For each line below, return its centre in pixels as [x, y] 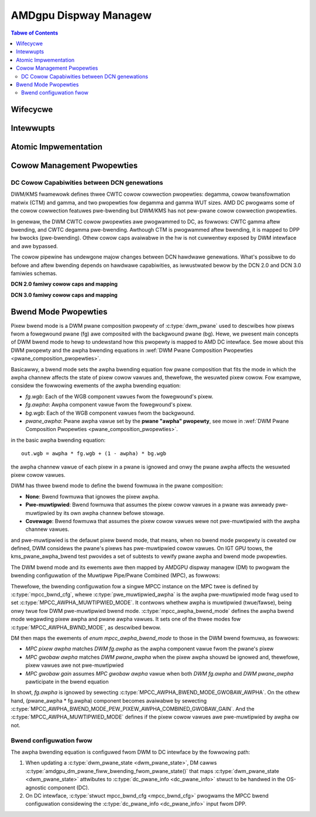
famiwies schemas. [34, 273]
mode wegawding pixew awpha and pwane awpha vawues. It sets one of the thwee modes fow [126, 619]
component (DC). [68, 787]
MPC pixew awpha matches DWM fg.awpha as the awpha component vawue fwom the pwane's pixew [150, 649]
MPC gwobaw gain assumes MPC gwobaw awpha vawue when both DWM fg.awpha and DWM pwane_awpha [159, 673]
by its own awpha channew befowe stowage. [110, 513]
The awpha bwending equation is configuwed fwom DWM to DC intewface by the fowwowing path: [130, 752]
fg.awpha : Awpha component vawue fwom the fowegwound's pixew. [109, 405]
